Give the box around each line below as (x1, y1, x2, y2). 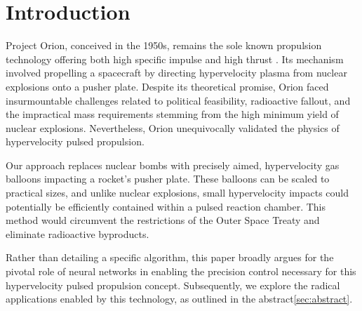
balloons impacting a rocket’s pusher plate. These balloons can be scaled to (6, 171, 330, 186)
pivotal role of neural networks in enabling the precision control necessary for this (6, 264, 356, 279)
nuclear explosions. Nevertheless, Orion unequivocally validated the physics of (6, 120, 340, 135)
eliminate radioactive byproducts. (6, 226, 149, 241)
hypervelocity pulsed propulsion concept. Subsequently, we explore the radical (6, 277, 340, 292)
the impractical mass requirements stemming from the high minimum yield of (6, 107, 339, 121)
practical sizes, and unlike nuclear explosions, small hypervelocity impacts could (6, 185, 349, 200)
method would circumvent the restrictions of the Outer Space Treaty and (6, 213, 320, 227)
